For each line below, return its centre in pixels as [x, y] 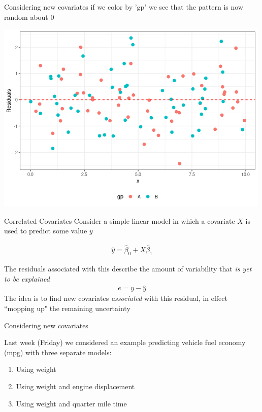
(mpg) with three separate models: [58, 352]
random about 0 [29, 16]
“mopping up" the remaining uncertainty [67, 308]
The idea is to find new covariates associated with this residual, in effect [116, 298]
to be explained [27, 278]
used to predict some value [46, 231]
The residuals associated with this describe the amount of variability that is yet [128, 269]
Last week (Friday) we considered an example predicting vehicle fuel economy [125, 342]
